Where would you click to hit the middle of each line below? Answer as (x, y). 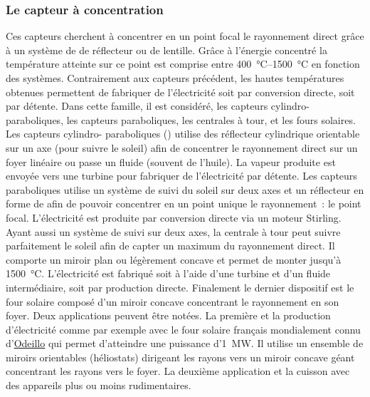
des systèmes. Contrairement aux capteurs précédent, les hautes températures (175, 78)
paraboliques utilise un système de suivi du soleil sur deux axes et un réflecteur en (185, 189)
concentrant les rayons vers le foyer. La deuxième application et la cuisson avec (178, 371)
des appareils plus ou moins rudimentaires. (99, 385)
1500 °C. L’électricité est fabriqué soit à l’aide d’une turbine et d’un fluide (168, 273)
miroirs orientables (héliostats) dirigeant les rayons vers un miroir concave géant (180, 357)
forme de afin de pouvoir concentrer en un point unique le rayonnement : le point (184, 203)
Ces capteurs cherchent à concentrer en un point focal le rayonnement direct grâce (185, 36)
